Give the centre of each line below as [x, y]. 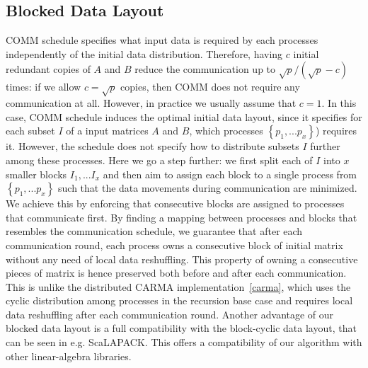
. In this [339, 103]
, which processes [226, 131]
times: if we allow [44, 87]
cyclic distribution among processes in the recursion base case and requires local [179, 300]
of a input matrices [107, 131]
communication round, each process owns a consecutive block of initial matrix [174, 245]
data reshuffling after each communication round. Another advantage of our [170, 314]
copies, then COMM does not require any [210, 87]
